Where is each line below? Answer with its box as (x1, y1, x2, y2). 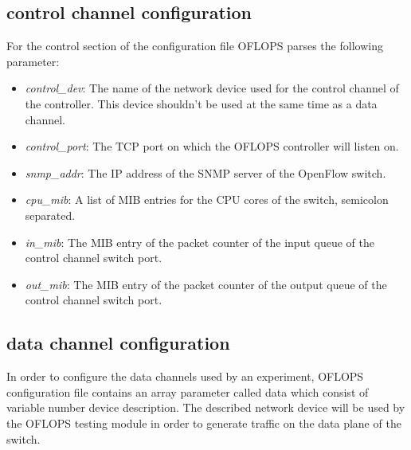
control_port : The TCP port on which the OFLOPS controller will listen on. (25, 138, 399, 155)
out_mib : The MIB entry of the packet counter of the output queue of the (25, 276, 387, 292)
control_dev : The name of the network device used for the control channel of (25, 80, 399, 96)
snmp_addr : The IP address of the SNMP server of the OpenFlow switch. (25, 164, 386, 181)
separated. (25, 206, 76, 223)
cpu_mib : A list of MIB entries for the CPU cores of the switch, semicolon (25, 191, 389, 208)
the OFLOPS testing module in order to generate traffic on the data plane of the (6, 414, 401, 431)
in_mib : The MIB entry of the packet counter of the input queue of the (25, 233, 374, 250)
